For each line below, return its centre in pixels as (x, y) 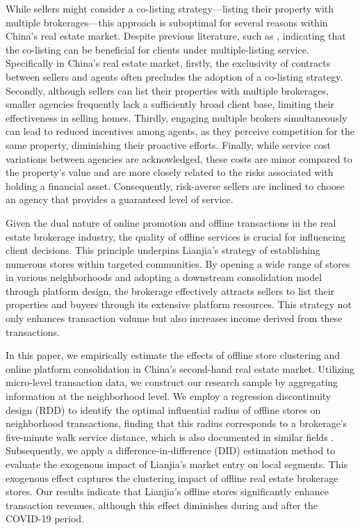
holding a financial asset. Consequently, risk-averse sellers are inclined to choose (175, 185)
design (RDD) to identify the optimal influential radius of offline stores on (163, 409)
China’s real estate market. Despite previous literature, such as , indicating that (176, 36)
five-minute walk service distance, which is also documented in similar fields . (170, 436)
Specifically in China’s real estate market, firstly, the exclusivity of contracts (168, 63)
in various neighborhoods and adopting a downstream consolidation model (164, 277)
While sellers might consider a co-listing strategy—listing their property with (170, 8)
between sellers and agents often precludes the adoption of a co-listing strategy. (174, 76)
